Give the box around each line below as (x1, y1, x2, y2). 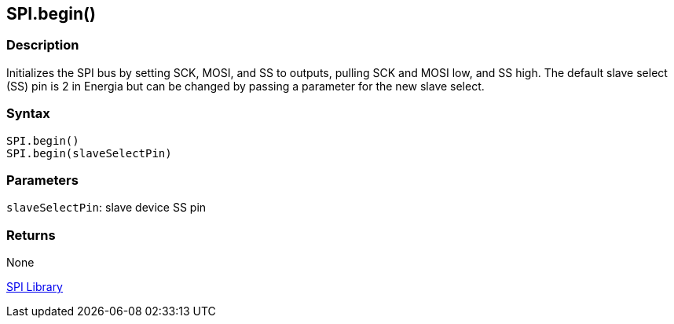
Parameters (6, 171, 79, 188)
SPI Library (6, 280, 63, 294)
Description (6, 37, 79, 53)
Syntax (6, 105, 50, 122)
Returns (6, 226, 56, 243)
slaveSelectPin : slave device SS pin (6, 201, 207, 215)
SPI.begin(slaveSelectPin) (6, 146, 172, 160)
